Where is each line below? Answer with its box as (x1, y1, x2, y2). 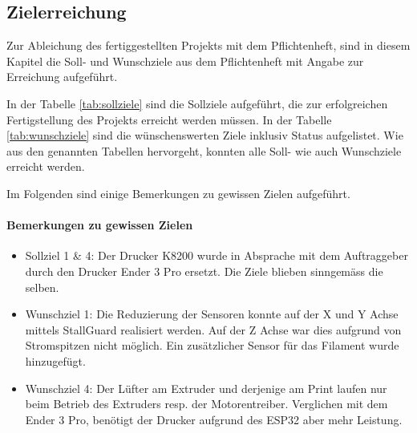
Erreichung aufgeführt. (6, 68, 118, 85)
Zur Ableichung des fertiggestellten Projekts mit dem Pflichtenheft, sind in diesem (6, 37, 411, 54)
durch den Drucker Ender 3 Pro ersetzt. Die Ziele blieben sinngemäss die (25, 262, 383, 279)
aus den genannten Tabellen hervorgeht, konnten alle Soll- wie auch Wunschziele (6, 142, 402, 159)
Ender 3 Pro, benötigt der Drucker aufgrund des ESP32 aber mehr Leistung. (25, 411, 403, 427)
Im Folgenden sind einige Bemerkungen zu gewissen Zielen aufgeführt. (6, 184, 350, 201)
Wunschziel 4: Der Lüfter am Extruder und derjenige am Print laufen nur (25, 379, 387, 396)
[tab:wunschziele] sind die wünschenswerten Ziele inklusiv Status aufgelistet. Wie (6, 127, 403, 144)
